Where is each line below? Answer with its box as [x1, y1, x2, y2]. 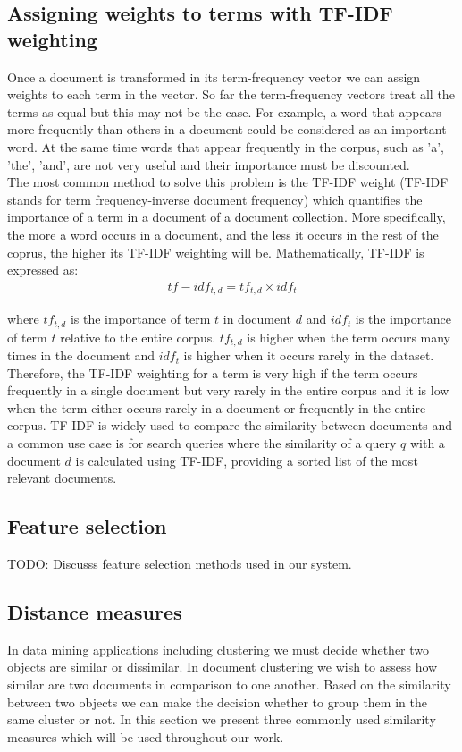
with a [409, 434, 445, 452]
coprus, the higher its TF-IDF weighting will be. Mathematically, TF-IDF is [7, 242, 424, 261]
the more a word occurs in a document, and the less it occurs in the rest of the [7, 224, 439, 243]
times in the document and [7, 346, 155, 365]
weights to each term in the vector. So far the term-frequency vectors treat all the [7, 85, 455, 104]
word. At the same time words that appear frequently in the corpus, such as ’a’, [7, 137, 445, 156]
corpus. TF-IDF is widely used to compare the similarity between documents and [7, 416, 453, 435]
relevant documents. [7, 469, 117, 487]
